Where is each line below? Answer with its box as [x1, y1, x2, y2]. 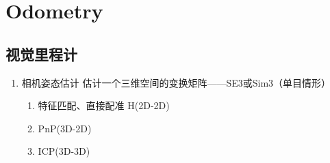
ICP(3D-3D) [38, 144, 90, 158]
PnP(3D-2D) [38, 121, 92, 135]
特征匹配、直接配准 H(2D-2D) [38, 98, 170, 113]
